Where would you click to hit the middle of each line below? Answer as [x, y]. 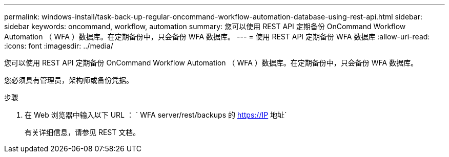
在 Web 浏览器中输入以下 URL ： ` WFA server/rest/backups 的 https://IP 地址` [156, 115]
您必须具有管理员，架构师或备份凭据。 [69, 80]
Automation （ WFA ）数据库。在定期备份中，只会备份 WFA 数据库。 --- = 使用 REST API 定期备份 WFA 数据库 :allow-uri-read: [217, 37]
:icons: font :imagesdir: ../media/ [59, 46]
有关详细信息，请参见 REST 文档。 [83, 132]
